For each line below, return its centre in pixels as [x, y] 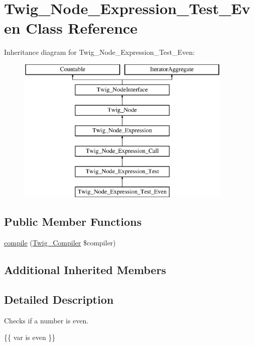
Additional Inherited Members [85, 270]
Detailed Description [59, 299]
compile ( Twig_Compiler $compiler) [60, 243]
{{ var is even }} [30, 337]
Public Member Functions [73, 222]
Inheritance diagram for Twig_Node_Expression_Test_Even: [99, 52]
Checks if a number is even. [46, 320]
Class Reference [82, 28]
